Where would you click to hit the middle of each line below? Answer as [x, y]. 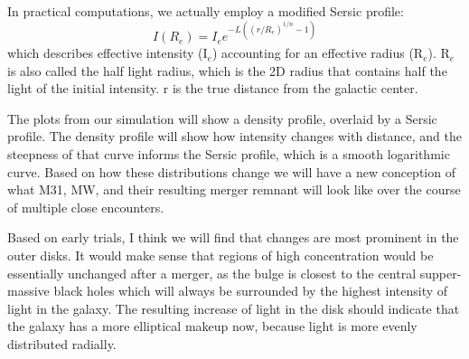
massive [28, 291]
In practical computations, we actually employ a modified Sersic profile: [206, 11]
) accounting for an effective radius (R [318, 53]
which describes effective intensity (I [108, 53]
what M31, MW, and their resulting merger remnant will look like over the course [234, 189]
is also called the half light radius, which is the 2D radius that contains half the [227, 70]
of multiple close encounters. [86, 207]
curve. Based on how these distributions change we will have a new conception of [231, 171]
